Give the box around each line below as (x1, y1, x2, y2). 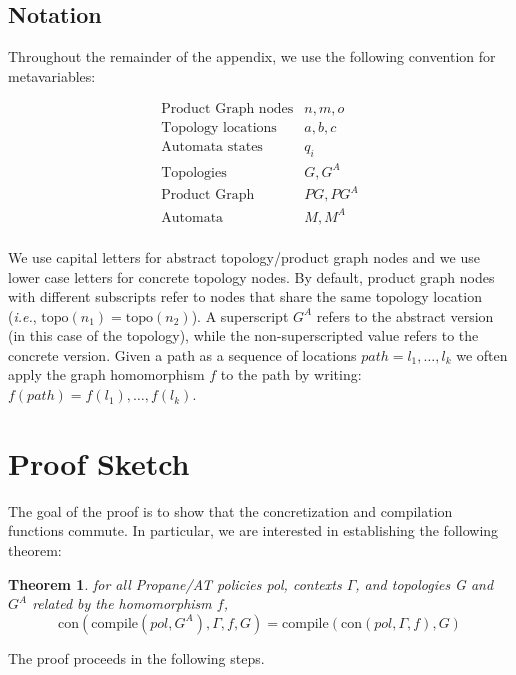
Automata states (161, 140, 263, 155)
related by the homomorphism (32, 593, 212, 614)
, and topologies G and (355, 573, 494, 594)
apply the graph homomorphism (8, 364, 205, 385)
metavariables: (8, 65, 96, 86)
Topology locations (161, 121, 277, 136)
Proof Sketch (8, 442, 190, 483)
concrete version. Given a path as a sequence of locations (8, 344, 357, 365)
